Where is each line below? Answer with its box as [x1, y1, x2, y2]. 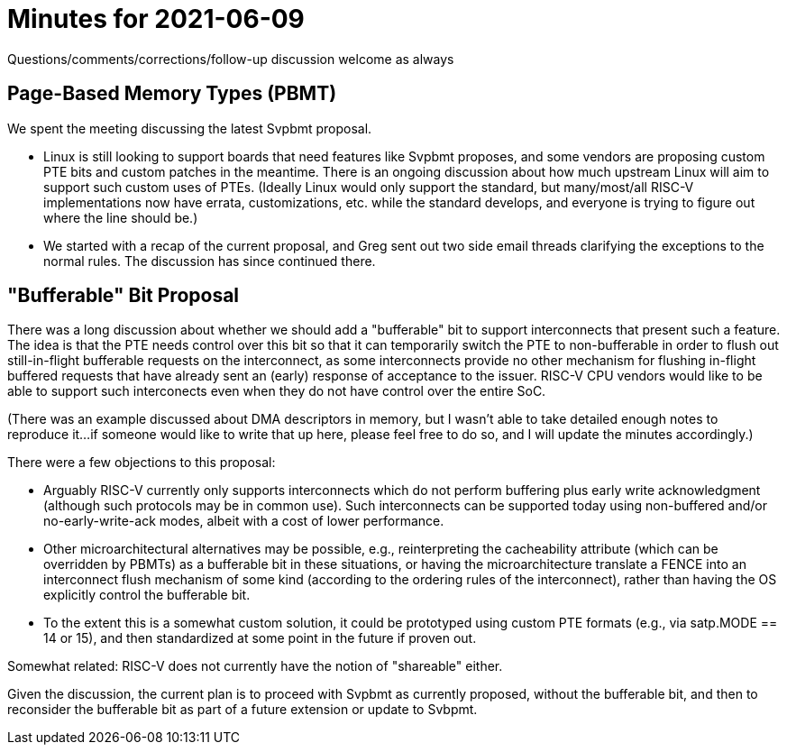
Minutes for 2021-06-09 [7, 4, 305, 34]
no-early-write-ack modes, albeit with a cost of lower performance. [43, 513, 444, 529]
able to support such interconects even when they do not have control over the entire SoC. [7, 383, 546, 399]
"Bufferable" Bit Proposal [7, 284, 240, 307]
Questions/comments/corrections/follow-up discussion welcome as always [7, 50, 454, 67]
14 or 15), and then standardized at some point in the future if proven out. [43, 630, 477, 647]
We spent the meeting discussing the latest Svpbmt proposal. [7, 120, 372, 136]
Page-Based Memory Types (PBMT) [7, 82, 337, 105]
